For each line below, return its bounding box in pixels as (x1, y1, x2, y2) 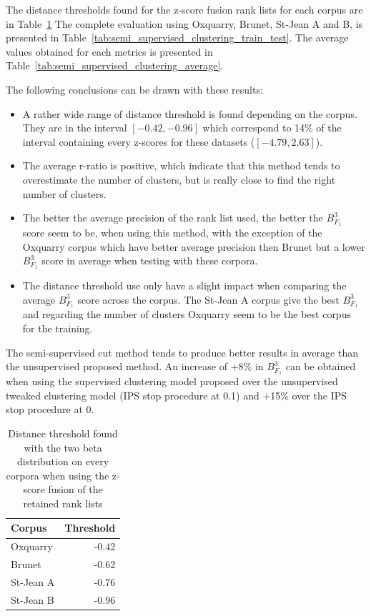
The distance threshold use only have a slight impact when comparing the (22, 278, 347, 293)
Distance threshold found (8, 425, 118, 440)
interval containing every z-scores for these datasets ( (22, 134, 255, 149)
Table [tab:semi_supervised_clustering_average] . (6, 58, 224, 73)
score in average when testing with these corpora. (41, 253, 258, 268)
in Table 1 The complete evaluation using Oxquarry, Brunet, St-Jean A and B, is (6, 16, 363, 31)
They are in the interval (22, 120, 127, 135)
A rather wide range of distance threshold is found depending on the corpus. (22, 106, 357, 121)
